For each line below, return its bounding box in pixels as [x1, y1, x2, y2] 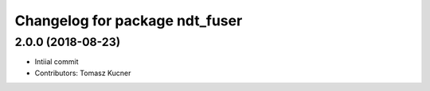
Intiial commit [34, 57, 79, 66]
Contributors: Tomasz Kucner [34, 68, 131, 78]
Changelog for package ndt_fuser [14, 12, 243, 29]
